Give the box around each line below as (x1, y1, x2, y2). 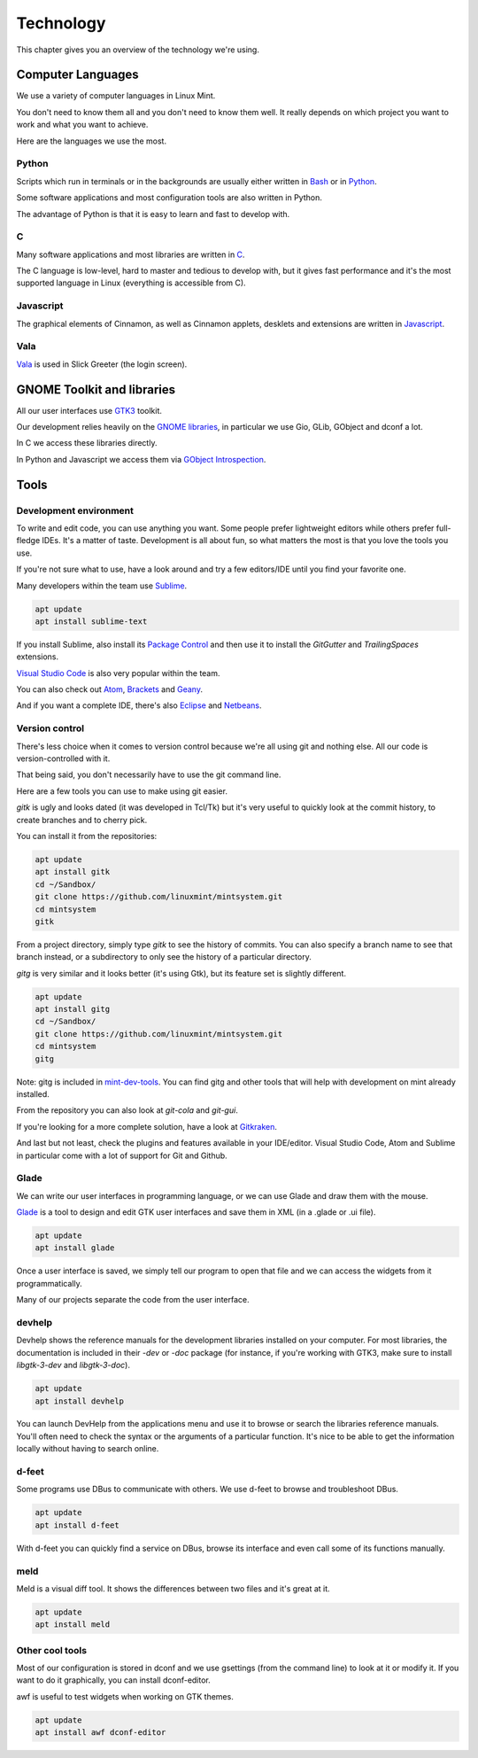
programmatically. (16, 1278, 83, 1288)
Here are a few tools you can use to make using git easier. (16, 785, 227, 797)
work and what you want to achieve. (16, 120, 149, 130)
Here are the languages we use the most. (16, 136, 167, 146)
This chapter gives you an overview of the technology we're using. (16, 44, 260, 55)
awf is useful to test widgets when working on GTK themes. (16, 1691, 234, 1701)
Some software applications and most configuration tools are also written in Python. (16, 192, 322, 203)
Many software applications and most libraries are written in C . (16, 249, 245, 260)
